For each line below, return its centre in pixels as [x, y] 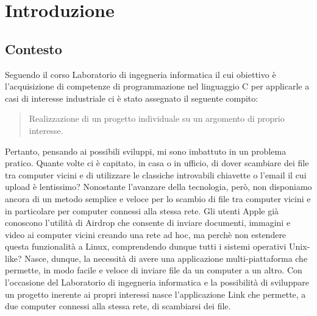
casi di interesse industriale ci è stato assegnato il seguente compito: [132, 98]
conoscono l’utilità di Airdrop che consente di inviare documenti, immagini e [148, 223]
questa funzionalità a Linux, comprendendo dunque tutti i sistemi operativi [146, 246]
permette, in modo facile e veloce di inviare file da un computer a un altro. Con [154, 270]
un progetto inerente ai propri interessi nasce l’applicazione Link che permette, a [155, 294]
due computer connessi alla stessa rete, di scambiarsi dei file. [118, 306]
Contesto [34, 48]
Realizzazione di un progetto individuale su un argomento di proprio [157, 118]
